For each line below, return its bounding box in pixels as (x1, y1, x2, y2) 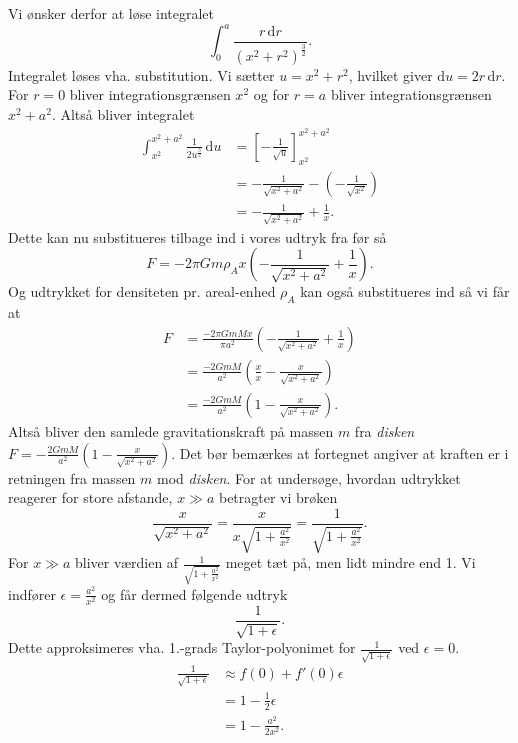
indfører (8, 583, 56, 604)
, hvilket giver (348, 64, 433, 85)
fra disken (354, 420, 415, 441)
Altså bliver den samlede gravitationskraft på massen (8, 420, 334, 441)
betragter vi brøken (218, 487, 338, 508)
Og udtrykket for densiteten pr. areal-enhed (8, 281, 276, 302)
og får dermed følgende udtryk (101, 583, 288, 604)
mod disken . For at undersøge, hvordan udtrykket (157, 467, 461, 488)
